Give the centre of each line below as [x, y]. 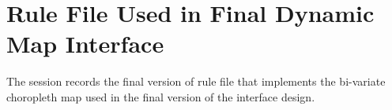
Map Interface [85, 44]
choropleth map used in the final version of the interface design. [161, 96]
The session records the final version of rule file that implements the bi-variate [196, 81]
